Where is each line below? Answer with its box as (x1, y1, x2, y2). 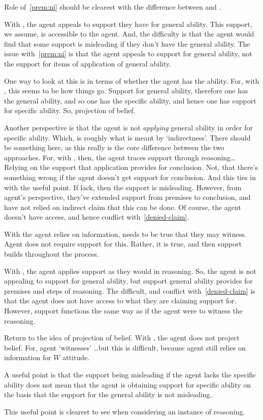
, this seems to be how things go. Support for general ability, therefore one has (4, 85, 248, 96)
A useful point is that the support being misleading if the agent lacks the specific (4, 369, 256, 379)
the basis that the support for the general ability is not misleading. (4, 389, 212, 400)
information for (4, 352, 51, 363)
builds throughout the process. (4, 249, 99, 259)
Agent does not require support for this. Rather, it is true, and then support (4, 238, 242, 249)
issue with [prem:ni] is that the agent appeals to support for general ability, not (4, 48, 252, 59)
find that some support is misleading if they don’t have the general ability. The (4, 38, 250, 49)
